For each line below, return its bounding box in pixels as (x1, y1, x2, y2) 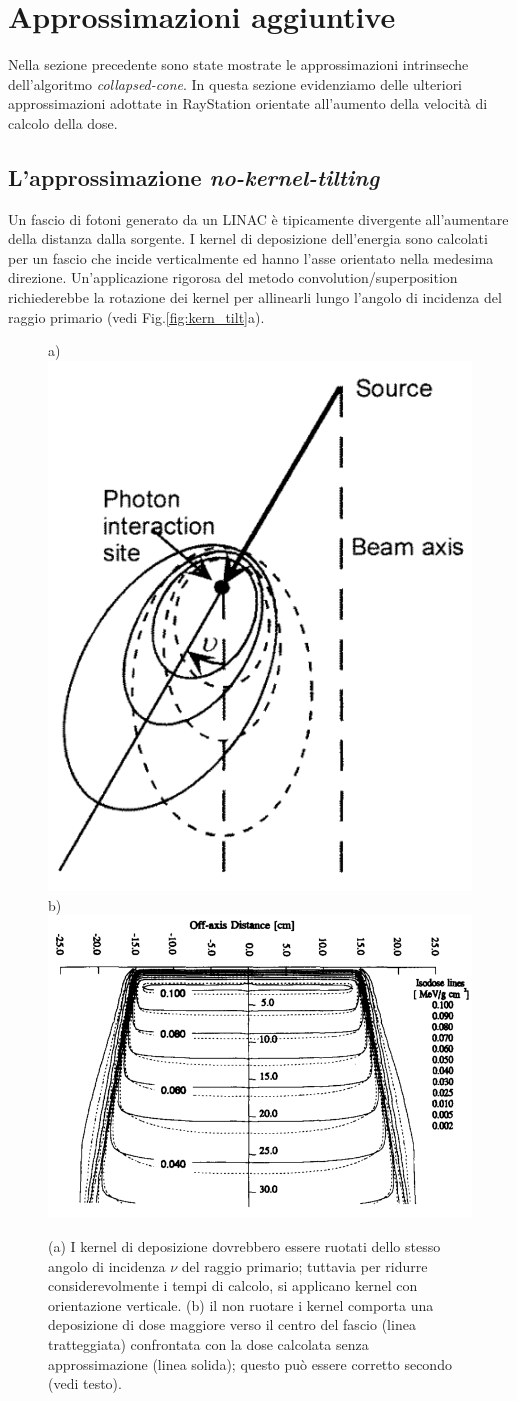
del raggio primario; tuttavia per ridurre (181, 1255, 428, 1276)
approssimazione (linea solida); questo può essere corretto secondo (48, 1353, 452, 1374)
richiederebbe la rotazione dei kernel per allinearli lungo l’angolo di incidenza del (8, 287, 502, 308)
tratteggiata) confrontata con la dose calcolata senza (48, 1333, 369, 1354)
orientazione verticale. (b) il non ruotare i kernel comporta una (48, 1294, 434, 1315)
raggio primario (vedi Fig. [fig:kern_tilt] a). (8, 306, 265, 327)
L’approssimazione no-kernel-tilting (8, 161, 380, 192)
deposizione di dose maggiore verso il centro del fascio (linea (48, 1314, 416, 1335)
